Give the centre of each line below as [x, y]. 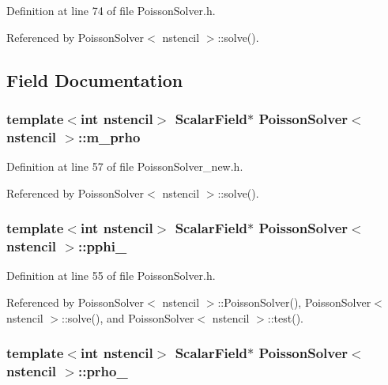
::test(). [285, 317]
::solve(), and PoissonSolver [128, 317]
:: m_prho [109, 136]
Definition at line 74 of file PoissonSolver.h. [111, 10]
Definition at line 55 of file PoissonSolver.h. [111, 276]
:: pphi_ [102, 246]
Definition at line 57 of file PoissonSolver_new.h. [125, 166]
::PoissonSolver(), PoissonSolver [294, 302]
